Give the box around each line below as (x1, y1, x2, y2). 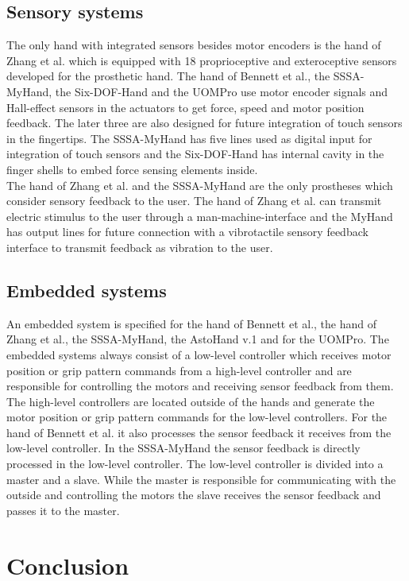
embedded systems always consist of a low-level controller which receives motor (6, 346, 392, 362)
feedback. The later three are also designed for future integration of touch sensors (6, 114, 403, 131)
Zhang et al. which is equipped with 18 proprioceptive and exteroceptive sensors (6, 52, 397, 68)
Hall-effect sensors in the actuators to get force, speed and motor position (6, 99, 365, 115)
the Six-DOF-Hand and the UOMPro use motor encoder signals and (55, 83, 388, 99)
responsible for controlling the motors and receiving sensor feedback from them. (6, 378, 394, 394)
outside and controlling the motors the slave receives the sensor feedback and (6, 486, 381, 503)
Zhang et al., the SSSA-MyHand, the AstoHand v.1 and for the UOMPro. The (6, 331, 389, 347)
